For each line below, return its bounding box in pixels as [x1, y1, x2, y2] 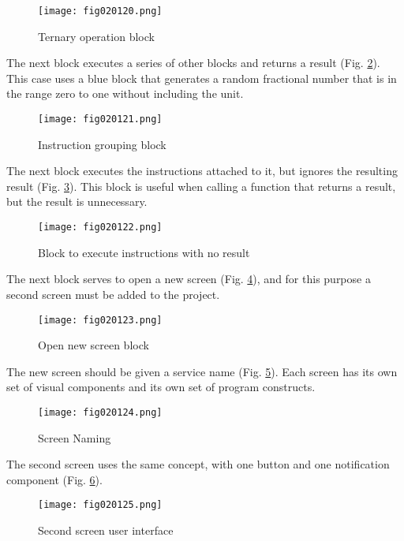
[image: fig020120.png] [38, 6, 163, 17]
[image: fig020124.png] [38, 406, 163, 418]
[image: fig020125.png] [38, 499, 163, 511]
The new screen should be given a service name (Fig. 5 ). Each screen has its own [6, 363, 398, 379]
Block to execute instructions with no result [38, 244, 250, 260]
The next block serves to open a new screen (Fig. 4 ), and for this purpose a [6, 270, 371, 287]
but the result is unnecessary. [6, 193, 148, 210]
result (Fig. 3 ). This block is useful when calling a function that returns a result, [6, 177, 396, 194]
